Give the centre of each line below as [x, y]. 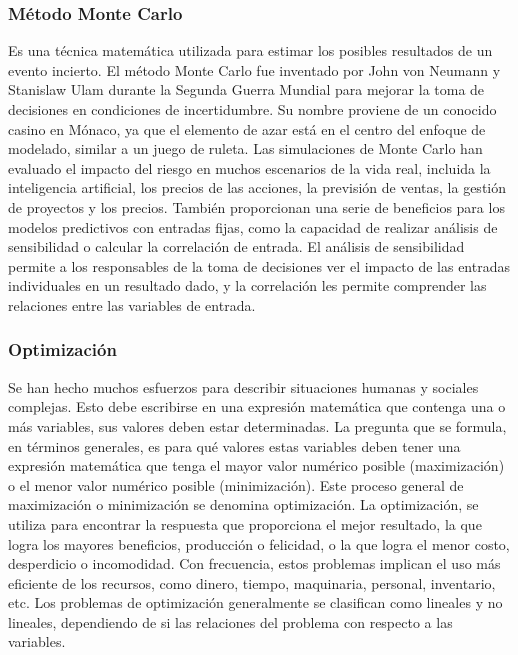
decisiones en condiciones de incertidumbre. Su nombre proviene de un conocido [252, 109]
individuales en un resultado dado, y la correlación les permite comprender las [247, 285]
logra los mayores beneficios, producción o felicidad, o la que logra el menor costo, [259, 543]
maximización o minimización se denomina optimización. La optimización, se [243, 504]
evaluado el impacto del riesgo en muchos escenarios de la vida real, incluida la [249, 167]
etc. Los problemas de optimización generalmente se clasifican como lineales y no [255, 602]
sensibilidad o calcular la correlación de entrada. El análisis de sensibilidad [236, 246]
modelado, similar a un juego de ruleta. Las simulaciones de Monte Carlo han [245, 148]
